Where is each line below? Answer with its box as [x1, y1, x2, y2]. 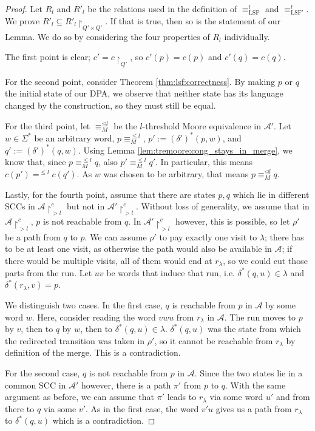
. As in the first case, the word [86, 402, 199, 415]
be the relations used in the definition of [87, 2, 237, 15]
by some [265, 299, 296, 311]
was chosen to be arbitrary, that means [103, 167, 249, 180]
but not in [66, 200, 105, 212]
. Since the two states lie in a [194, 367, 303, 379]
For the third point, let [5, 119, 90, 132]
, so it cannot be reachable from [154, 334, 273, 347]
